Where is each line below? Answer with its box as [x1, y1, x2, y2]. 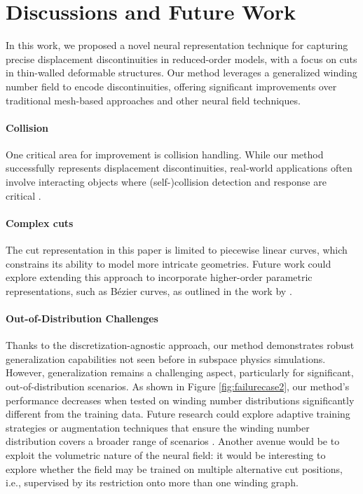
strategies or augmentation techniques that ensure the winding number [6, 420, 310, 434]
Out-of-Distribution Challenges [6, 311, 158, 326]
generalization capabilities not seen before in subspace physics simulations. [6, 351, 326, 366]
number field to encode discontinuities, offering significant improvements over [6, 78, 337, 93]
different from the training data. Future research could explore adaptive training [6, 406, 350, 421]
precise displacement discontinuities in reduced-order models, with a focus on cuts [6, 51, 357, 66]
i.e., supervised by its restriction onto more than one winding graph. [6, 475, 299, 490]
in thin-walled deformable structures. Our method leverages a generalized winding [6, 65, 357, 80]
